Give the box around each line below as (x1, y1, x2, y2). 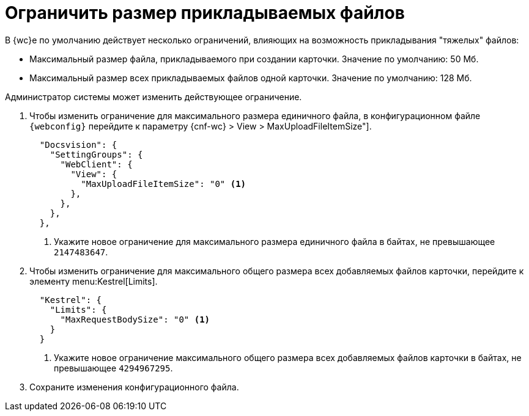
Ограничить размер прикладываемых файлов (5, 2, 405, 23)
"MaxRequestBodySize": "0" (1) (60, 314, 210, 324)
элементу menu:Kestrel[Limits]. (29, 276, 158, 286)
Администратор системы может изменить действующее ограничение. (5, 91, 302, 102)
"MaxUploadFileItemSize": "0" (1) (81, 178, 246, 189)
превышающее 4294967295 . (54, 362, 173, 373)
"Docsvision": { (39, 139, 117, 150)
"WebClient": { (60, 159, 133, 169)
